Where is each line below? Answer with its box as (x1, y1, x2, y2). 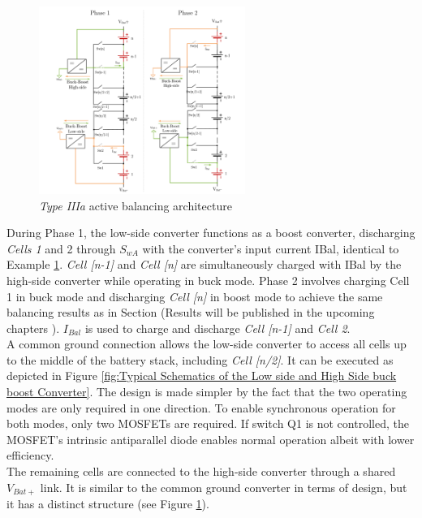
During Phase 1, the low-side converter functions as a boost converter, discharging (6, 224, 416, 241)
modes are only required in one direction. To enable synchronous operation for (6, 399, 396, 416)
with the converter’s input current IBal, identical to (142, 240, 399, 257)
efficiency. (6, 447, 54, 464)
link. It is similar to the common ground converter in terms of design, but (40, 478, 407, 495)
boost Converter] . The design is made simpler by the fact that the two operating (6, 383, 407, 400)
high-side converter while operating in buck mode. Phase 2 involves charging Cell (6, 271, 410, 288)
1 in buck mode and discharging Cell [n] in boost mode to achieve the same (6, 287, 383, 304)
